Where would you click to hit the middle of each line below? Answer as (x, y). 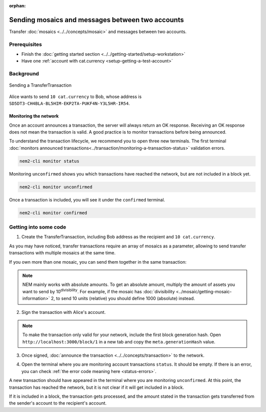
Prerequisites (25, 44)
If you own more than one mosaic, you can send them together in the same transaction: (98, 262)
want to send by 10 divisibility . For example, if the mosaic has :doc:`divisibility (99, 291)
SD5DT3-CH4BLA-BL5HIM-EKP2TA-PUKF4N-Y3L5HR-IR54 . (69, 103)
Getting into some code (38, 227)
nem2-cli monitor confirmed (53, 213)
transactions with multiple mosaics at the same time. (62, 253)
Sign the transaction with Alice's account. (64, 312)
